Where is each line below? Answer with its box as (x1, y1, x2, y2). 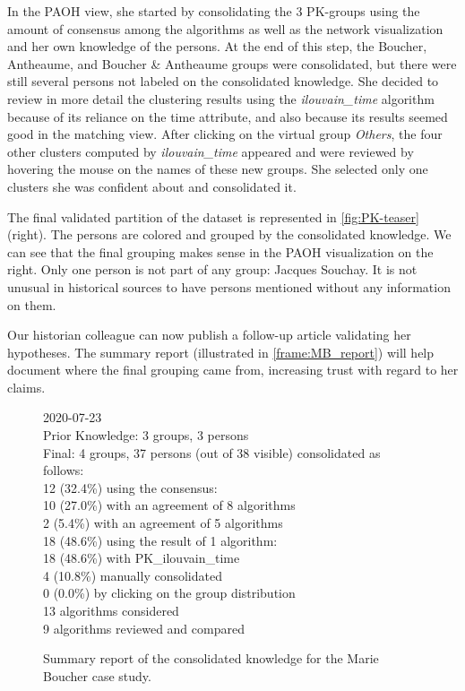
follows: (43, 461, 84, 479)
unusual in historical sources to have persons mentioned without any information (7, 277, 451, 296)
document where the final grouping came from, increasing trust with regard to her (7, 360, 459, 379)
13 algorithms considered (43, 601, 179, 619)
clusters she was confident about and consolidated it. (7, 177, 297, 195)
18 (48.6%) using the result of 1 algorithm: (43, 531, 278, 549)
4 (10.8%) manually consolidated (43, 566, 222, 584)
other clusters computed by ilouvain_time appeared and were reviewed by (7, 142, 414, 160)
